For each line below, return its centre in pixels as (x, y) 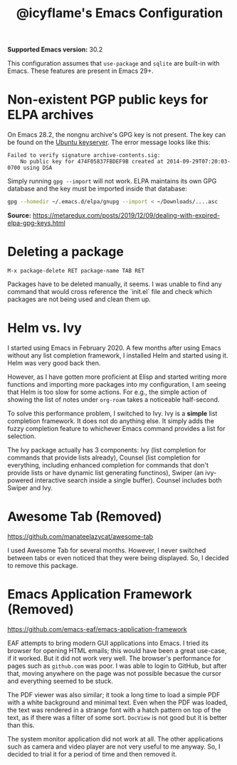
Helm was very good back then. (54, 363)
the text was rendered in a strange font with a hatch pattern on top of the (114, 710)
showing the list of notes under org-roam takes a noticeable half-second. (114, 399)
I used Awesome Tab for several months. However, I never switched (107, 550)
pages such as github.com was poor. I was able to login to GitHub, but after (117, 666)
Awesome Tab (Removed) (85, 517)
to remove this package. (43, 565)
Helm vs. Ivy (44, 328)
